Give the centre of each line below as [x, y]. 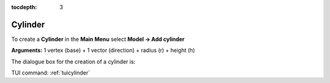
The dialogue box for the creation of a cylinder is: [73, 62]
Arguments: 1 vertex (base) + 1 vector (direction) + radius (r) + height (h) [103, 50]
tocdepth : [24, 7]
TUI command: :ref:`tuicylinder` [51, 73]
